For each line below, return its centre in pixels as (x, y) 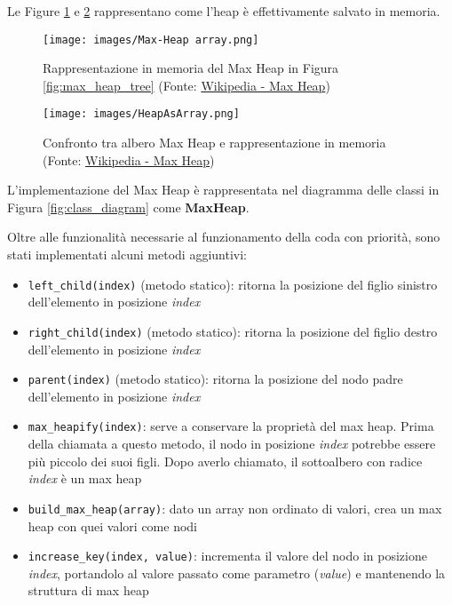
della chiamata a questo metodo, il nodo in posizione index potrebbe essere (232, 444)
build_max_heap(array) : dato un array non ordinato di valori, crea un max (235, 508)
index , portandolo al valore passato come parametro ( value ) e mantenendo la (237, 573)
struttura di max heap (88, 590)
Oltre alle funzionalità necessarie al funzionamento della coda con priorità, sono (224, 237)
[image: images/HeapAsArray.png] (141, 114)
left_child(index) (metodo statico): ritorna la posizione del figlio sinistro (233, 284)
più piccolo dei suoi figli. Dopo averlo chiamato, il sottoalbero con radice (225, 461)
